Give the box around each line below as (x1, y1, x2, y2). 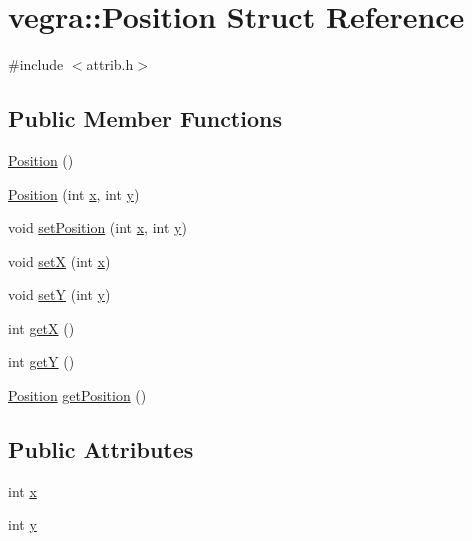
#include (8, 54, 64, 75)
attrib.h (86, 54, 134, 75)
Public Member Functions (8, 103, 282, 134)
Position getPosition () (8, 385, 147, 406)
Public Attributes (8, 434, 194, 465)
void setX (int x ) (8, 250, 111, 271)
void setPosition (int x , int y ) (8, 217, 187, 238)
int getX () (8, 317, 75, 338)
